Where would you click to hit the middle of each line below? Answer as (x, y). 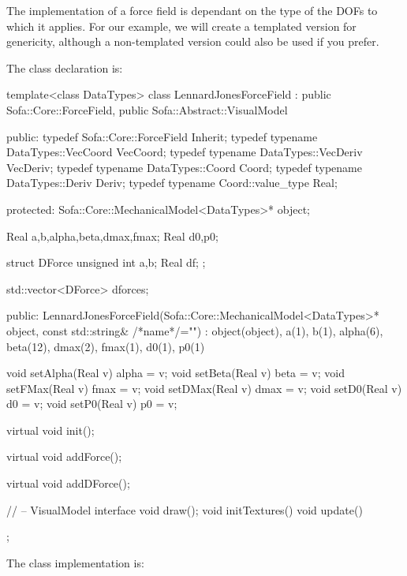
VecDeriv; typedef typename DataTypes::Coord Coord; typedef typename (184, 167)
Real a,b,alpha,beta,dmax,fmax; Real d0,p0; (112, 236)
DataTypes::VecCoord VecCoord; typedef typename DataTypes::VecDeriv (185, 152)
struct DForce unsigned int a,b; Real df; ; (106, 262)
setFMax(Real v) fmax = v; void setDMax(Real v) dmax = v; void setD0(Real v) (204, 388)
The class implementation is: (75, 562)
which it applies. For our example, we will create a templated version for (181, 26)
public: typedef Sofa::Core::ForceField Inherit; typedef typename (162, 136)
